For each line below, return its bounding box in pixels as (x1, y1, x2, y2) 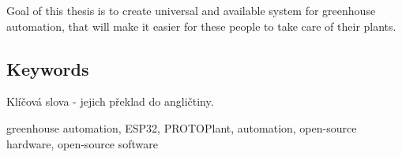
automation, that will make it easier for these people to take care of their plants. (6, 17, 396, 34)
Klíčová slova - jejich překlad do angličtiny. (6, 93, 214, 110)
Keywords (6, 56, 89, 80)
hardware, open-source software (6, 135, 159, 151)
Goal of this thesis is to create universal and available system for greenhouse (6, 2, 376, 18)
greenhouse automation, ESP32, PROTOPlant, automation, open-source (6, 119, 357, 136)
